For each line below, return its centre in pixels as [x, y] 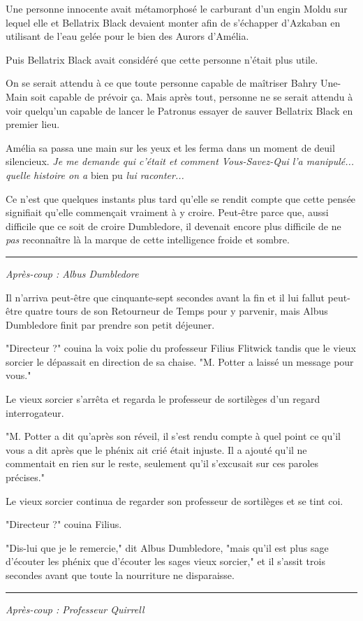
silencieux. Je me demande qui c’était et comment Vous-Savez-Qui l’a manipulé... [180, 161]
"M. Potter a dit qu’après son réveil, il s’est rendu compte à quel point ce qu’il [173, 436]
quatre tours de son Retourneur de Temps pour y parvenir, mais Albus [177, 311]
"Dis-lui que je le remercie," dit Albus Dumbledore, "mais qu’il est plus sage [167, 547]
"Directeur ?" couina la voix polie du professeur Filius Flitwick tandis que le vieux [181, 348]
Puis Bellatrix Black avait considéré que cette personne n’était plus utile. [162, 59]
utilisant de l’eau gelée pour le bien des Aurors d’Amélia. [127, 36]
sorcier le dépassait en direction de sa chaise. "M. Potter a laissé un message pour [180, 361]
